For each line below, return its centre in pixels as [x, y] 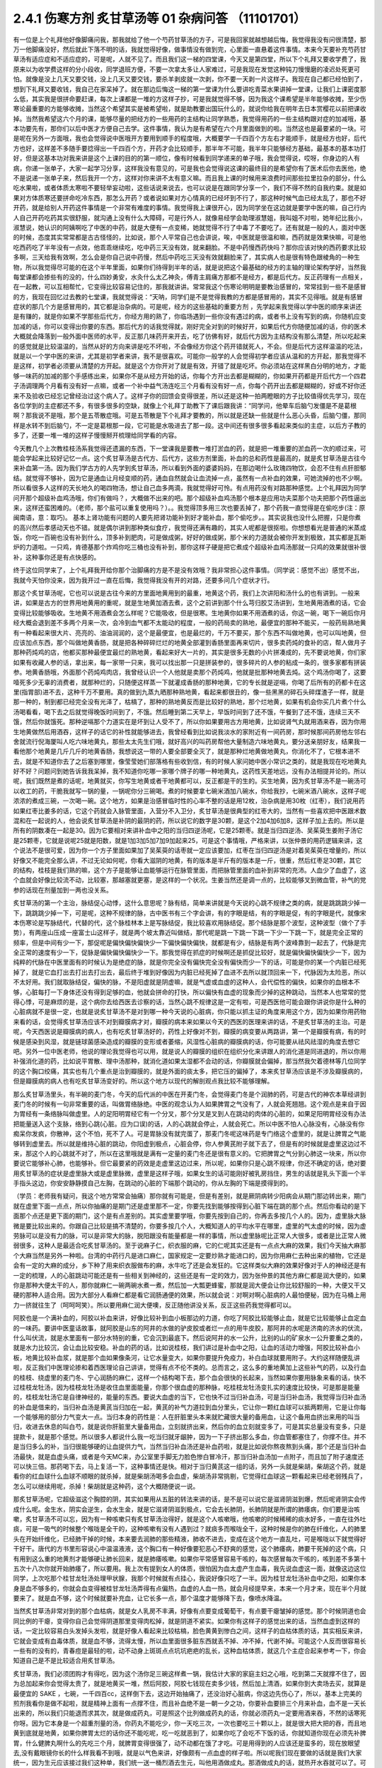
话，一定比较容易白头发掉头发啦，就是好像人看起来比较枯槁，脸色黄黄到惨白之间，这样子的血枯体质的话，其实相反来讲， [190, 1631]
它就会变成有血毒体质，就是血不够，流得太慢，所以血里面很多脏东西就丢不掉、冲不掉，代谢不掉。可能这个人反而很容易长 [190, 1641]
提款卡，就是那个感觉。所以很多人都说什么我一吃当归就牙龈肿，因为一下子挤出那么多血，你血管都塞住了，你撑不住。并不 [190, 1436]
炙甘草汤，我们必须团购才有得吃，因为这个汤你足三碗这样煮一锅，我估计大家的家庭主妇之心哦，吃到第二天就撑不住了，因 [190, 1673]
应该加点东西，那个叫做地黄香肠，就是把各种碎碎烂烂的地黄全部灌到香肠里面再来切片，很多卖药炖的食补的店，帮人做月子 [190, 642]
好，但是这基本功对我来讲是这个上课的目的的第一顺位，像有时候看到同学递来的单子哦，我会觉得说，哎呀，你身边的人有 [186, 158]
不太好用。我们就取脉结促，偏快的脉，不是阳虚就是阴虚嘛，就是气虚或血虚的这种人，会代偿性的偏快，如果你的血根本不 [186, 982]
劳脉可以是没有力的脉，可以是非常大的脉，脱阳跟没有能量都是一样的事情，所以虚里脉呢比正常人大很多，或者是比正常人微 [190, 1236]
